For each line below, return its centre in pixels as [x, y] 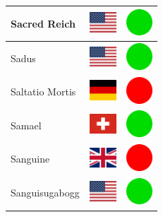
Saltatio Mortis [43, 92]
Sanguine [30, 159]
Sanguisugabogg [45, 193]
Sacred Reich [43, 23]
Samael [26, 125]
